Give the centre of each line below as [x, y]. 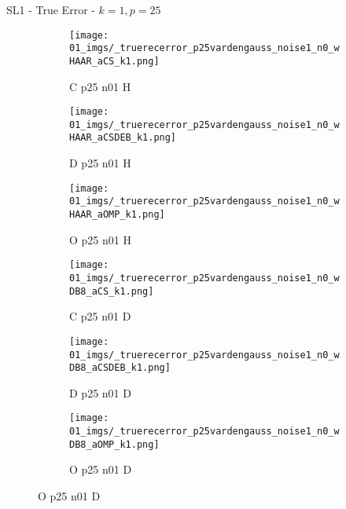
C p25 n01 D [100, 316]
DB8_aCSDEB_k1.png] [120, 368]
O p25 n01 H [100, 239]
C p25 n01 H [100, 86]
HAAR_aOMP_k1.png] [117, 215]
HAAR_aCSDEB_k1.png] [123, 138]
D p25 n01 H [100, 163]
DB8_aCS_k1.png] [112, 291]
